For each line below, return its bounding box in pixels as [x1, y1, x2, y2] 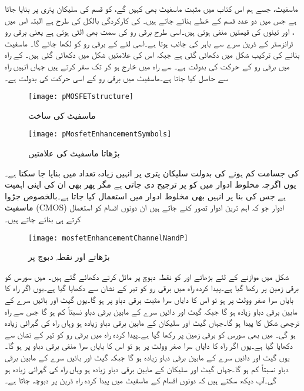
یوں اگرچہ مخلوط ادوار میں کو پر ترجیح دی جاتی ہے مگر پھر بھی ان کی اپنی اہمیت [5, 178, 296, 191]
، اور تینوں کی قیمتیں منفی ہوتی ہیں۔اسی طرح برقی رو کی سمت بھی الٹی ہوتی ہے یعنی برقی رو [5, 25, 295, 38]
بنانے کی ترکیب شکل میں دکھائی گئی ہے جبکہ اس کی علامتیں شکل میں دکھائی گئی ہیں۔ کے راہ [5, 48, 300, 61]
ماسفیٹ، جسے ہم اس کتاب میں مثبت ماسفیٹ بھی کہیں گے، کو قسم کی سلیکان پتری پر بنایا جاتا [5, 2, 298, 14]
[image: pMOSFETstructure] [28, 92, 133, 101]
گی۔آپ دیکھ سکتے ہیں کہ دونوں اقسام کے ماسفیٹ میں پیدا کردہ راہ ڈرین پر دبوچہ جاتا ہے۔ [5, 374, 276, 386]
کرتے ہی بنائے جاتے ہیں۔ [5, 213, 81, 225]
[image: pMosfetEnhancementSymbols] [28, 130, 172, 139]
